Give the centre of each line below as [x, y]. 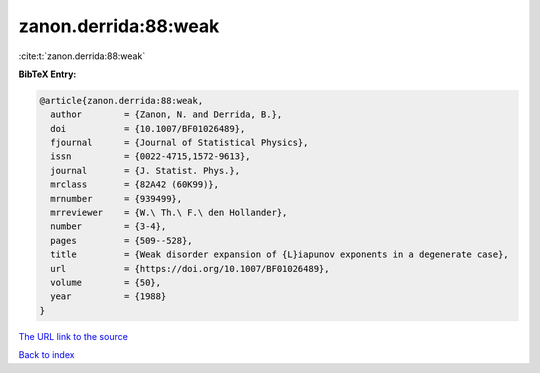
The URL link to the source [73, 336]
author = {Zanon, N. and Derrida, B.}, [166, 114]
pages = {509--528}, [122, 240]
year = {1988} [108, 296]
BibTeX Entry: [47, 74]
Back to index [46, 355]
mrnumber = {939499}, [116, 198]
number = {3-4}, [108, 226]
